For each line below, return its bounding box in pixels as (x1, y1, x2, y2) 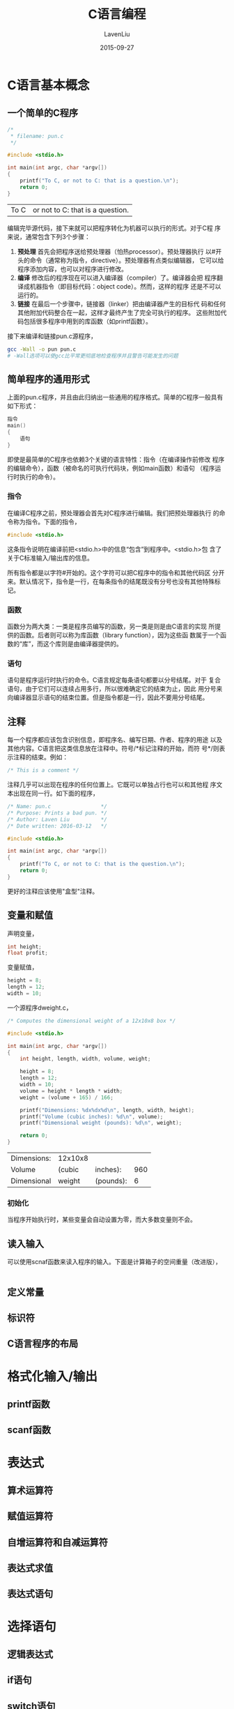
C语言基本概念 (7, 77, 90, 93)
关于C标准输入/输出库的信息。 (7, 554, 94, 562)
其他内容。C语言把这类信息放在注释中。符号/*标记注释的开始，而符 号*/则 (7, 744, 219, 753)
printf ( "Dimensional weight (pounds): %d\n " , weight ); (19, 1120, 182, 1127)
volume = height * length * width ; (19, 1087, 123, 1095)
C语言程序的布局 (7, 1338, 79, 1350)
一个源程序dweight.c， (7, 1003, 72, 1012)
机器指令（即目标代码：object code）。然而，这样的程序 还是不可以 (29, 282, 221, 290)
